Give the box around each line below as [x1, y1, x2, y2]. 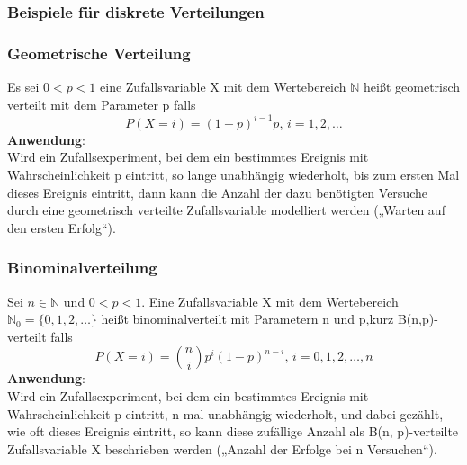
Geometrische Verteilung [7, 41, 191, 64]
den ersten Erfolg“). [7, 218, 116, 237]
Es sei [7, 77, 40, 96]
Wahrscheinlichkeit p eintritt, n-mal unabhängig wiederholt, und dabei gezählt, [7, 404, 444, 423]
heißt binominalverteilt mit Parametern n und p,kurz [101, 309, 394, 328]
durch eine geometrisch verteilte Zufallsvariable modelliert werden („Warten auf [7, 201, 445, 219]
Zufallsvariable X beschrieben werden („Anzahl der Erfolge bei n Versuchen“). [7, 439, 437, 458]
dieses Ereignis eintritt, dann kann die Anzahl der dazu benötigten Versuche [7, 183, 427, 201]
